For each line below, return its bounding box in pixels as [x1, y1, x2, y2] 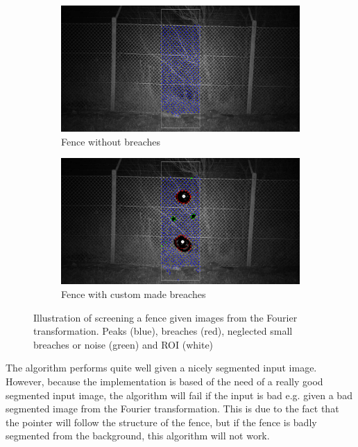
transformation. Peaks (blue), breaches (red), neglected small [33, 324, 293, 338]
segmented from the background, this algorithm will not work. [6, 428, 270, 443]
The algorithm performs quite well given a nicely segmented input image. [6, 360, 317, 375]
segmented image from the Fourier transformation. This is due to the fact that [6, 401, 339, 416]
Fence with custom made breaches [61, 286, 206, 301]
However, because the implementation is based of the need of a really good [6, 374, 323, 388]
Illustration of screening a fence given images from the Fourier [33, 310, 298, 324]
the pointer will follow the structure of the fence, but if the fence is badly [6, 414, 317, 429]
